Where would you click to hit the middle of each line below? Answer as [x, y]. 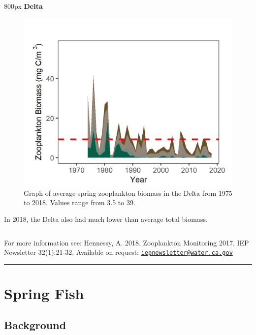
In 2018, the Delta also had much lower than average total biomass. [106, 219]
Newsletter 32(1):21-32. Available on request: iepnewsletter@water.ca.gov [118, 252]
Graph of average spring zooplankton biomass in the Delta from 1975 [128, 193]
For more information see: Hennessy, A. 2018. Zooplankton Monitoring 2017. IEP [127, 242]
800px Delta [23, 6]
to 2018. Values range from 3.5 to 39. [80, 202]
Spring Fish [44, 293]
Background [35, 324]
